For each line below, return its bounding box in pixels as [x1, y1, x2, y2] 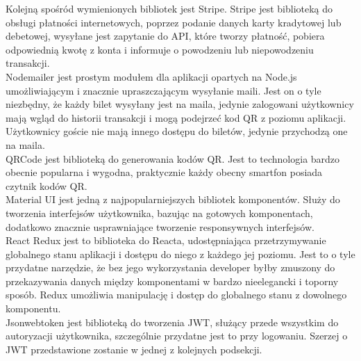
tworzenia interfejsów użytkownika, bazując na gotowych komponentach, [6, 205, 313, 220]
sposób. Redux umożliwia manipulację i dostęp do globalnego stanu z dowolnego [6, 287, 347, 302]
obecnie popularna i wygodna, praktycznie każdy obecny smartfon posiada [6, 165, 323, 179]
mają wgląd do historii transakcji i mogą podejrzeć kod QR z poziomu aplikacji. [6, 110, 346, 125]
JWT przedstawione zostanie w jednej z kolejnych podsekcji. [6, 342, 262, 356]
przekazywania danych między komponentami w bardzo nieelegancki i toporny [6, 273, 339, 288]
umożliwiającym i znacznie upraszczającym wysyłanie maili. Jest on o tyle [6, 83, 321, 97]
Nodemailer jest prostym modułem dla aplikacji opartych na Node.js [6, 69, 297, 83]
